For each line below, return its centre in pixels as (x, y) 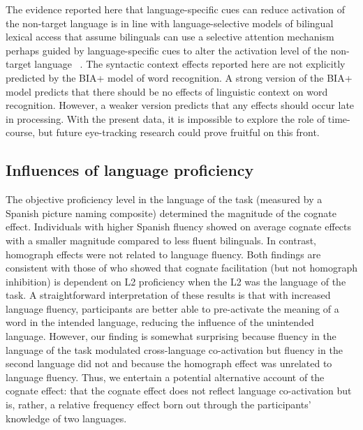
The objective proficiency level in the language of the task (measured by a (164, 199)
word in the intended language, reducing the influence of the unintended (160, 322)
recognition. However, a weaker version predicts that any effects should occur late (180, 105)
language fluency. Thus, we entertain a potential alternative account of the (165, 377)
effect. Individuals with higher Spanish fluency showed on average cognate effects (179, 227)
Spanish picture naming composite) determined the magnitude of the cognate (171, 213)
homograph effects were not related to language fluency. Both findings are (163, 254)
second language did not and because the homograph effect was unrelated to (169, 363)
